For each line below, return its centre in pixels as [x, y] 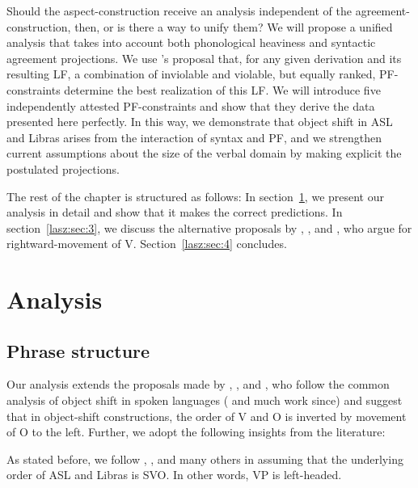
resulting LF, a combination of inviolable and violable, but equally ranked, [191, 74]
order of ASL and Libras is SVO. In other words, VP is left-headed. [174, 475]
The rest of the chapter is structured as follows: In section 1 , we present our [195, 196]
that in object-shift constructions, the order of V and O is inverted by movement [207, 416]
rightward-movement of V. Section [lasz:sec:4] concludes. [147, 244]
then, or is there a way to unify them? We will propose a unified [234, 26]
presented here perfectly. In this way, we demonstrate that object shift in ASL [200, 122]
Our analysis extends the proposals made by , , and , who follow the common [198, 384]
